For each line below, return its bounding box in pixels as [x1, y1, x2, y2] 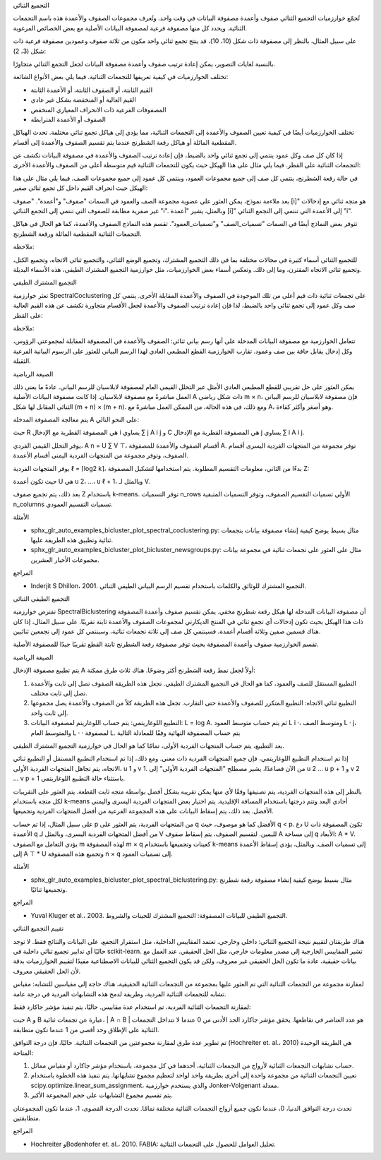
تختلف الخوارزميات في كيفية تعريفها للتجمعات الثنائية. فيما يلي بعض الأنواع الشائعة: [13, 73, 229, 81]
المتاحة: [13, 1048, 33, 1057]
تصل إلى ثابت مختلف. [30, 689, 88, 698]
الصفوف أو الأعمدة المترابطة [30, 115, 106, 124]
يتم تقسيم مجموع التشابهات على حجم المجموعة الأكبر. [30, 1091, 173, 1099]
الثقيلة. [13, 357, 31, 365]
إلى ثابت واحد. [30, 708, 68, 717]
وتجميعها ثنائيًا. [30, 885, 68, 894]
